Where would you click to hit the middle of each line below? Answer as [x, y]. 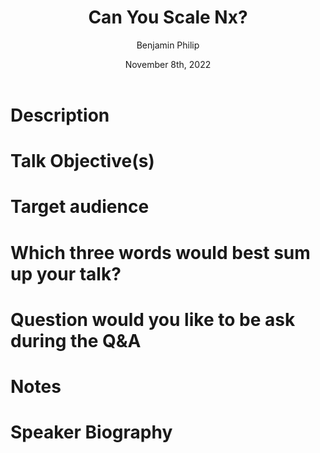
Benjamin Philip [168, 45]
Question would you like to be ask [153, 319]
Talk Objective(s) [82, 161]
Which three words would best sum [160, 252]
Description [60, 115]
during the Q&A [76, 340]
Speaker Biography [91, 432]
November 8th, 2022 [168, 64]
